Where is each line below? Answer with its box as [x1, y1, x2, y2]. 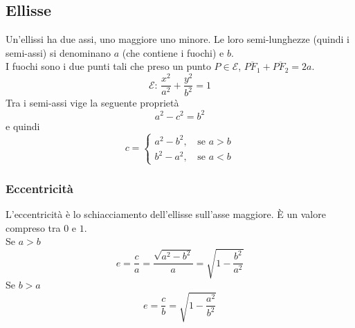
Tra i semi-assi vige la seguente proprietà [6, 95, 179, 110]
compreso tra [6, 220, 61, 235]
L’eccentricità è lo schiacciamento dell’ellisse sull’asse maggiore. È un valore [6, 206, 326, 221]
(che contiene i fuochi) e [122, 45, 224, 60]
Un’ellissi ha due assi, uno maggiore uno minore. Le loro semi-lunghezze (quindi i [6, 32, 349, 46]
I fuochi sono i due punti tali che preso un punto [6, 59, 211, 73]
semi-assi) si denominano [6, 45, 111, 60]
